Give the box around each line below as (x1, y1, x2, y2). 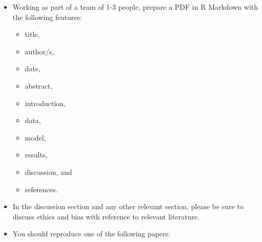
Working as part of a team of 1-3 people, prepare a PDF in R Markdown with (12, 2, 258, 12)
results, (25, 149, 48, 160)
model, (25, 132, 46, 143)
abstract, (25, 80, 53, 91)
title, (25, 29, 40, 39)
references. (25, 184, 58, 194)
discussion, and (25, 166, 72, 177)
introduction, (25, 97, 66, 108)
